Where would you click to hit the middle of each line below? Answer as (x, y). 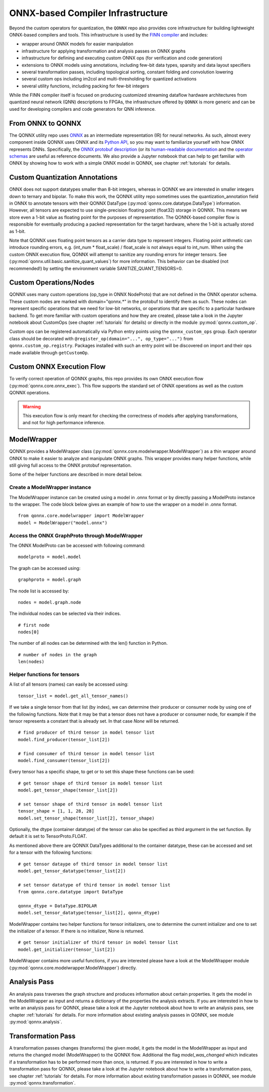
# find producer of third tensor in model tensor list (86, 733)
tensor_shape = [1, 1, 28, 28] (56, 811)
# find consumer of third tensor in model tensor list (86, 753)
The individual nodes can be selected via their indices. (65, 613)
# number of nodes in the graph (58, 655)
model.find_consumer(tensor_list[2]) (64, 760)
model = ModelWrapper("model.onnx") (63, 523)
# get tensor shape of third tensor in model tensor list (90, 783)
